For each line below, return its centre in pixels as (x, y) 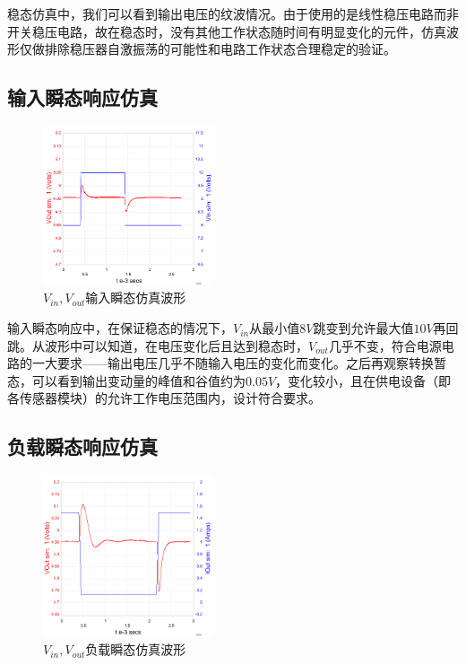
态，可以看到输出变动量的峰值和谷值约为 (126, 380)
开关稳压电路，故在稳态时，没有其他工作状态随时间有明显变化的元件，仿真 (227, 31)
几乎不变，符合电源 (385, 345)
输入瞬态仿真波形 (136, 297)
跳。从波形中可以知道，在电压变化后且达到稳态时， (158, 345)
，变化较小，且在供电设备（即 (363, 380)
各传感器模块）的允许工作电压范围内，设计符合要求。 (164, 398)
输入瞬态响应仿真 (82, 97)
